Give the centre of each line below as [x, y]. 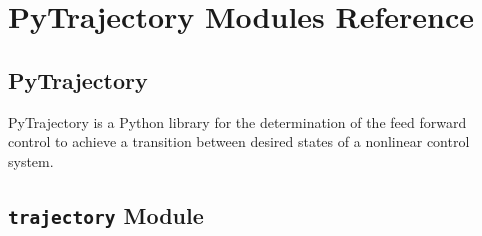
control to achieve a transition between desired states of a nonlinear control [239, 141]
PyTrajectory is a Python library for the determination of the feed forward [237, 121]
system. [31, 160]
